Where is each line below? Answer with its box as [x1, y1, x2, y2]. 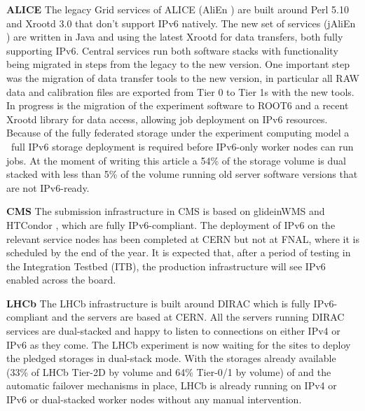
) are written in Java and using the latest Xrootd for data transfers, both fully [6, 29, 343, 44]
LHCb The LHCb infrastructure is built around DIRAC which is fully [6, 295, 310, 310]
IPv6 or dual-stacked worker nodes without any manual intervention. [6, 392, 302, 407]
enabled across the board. [6, 272, 116, 287]
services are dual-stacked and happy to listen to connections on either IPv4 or [6, 323, 340, 338]
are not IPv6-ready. [6, 180, 90, 195]
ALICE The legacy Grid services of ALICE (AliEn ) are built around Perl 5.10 [6, 2, 349, 16]
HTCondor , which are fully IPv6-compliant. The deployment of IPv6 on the [6, 217, 336, 232]
